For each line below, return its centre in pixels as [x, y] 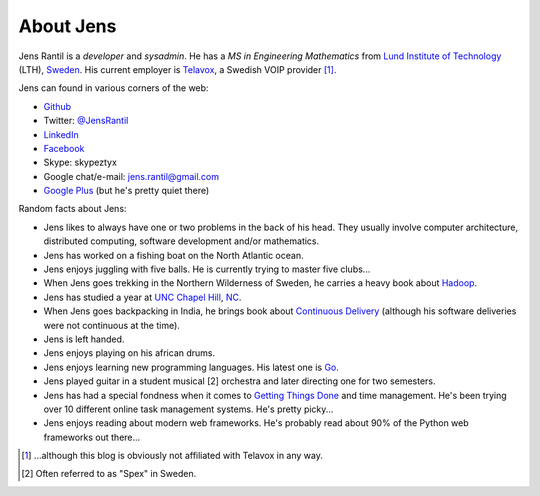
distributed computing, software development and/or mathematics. [181, 241]
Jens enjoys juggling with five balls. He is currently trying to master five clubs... [207, 269]
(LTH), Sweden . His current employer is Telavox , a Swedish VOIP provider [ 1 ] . [177, 69]
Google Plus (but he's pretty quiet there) [126, 191]
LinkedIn [61, 134]
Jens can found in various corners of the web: [113, 88]
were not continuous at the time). [111, 325]
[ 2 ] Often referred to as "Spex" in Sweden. [109, 474]
